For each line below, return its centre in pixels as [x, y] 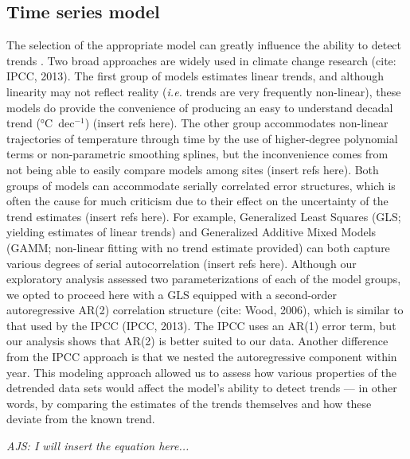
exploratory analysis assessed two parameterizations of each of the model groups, [204, 279]
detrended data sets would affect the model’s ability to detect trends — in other [202, 388]
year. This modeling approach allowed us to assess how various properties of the [201, 372]
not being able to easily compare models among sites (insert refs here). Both [193, 169]
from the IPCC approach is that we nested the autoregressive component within [202, 357]
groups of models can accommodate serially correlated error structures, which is [201, 185]
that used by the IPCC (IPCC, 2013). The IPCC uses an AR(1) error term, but [201, 325]
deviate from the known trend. [81, 419]
